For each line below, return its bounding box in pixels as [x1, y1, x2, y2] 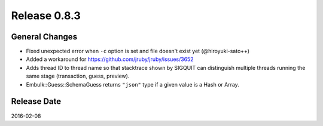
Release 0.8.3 [11, 9, 81, 22]
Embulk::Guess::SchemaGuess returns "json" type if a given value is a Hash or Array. [26, 81, 239, 88]
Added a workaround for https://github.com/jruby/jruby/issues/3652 [26, 56, 194, 63]
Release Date [11, 96, 62, 107]
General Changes [11, 32, 78, 42]
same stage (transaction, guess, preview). [26, 72, 130, 80]
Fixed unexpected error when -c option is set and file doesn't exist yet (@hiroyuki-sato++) [26, 48, 250, 55]
